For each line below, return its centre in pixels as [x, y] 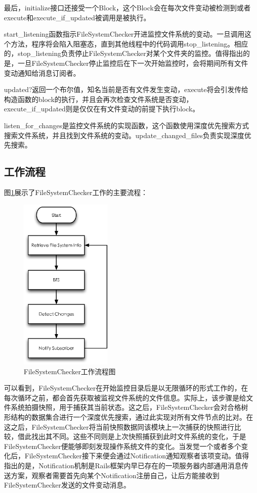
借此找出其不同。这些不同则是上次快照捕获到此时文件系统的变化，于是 [132, 436]
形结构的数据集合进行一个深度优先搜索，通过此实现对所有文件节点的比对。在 [128, 417]
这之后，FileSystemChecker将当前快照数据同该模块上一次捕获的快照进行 [119, 426]
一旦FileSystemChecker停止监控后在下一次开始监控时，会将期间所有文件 [133, 63]
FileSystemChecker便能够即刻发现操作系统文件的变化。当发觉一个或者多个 [123, 446]
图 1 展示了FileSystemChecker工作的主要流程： [76, 192]
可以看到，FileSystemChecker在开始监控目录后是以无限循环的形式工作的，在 [126, 388]
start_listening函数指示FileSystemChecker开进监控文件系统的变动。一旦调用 [124, 34]
